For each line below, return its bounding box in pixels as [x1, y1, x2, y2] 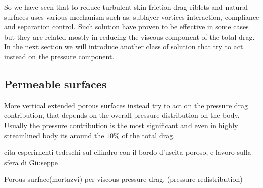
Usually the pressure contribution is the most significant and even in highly [4, 119, 238, 130]
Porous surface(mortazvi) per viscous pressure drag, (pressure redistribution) [4, 174, 243, 184]
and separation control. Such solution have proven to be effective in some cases [4, 21, 249, 32]
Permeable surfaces [4, 76, 107, 91]
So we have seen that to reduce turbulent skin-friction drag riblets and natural [4, 2, 248, 12]
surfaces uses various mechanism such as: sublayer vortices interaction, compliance [4, 11, 259, 22]
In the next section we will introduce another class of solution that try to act [4, 41, 243, 52]
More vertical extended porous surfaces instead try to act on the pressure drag [4, 100, 248, 110]
